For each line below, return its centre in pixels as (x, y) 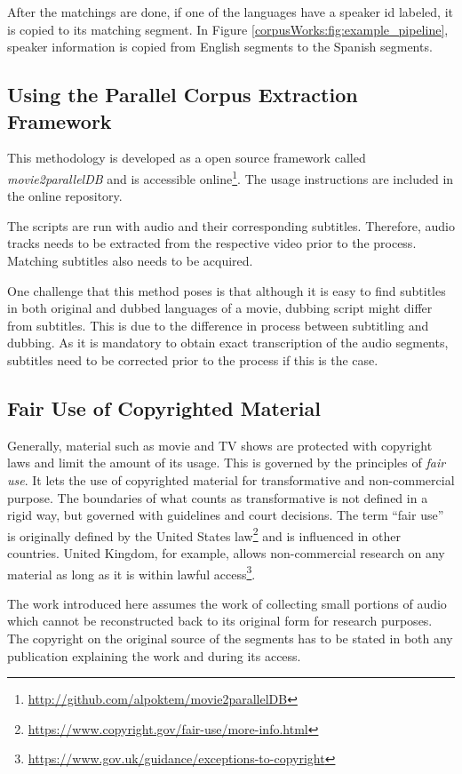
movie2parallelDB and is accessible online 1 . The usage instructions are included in (231, 177)
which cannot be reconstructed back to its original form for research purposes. (220, 621)
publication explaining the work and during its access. (154, 655)
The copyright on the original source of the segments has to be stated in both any (230, 638)
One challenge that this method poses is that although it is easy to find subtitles (227, 290)
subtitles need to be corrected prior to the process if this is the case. (193, 359)
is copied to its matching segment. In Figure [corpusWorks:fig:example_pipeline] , (228, 29)
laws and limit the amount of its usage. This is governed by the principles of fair (227, 463)
